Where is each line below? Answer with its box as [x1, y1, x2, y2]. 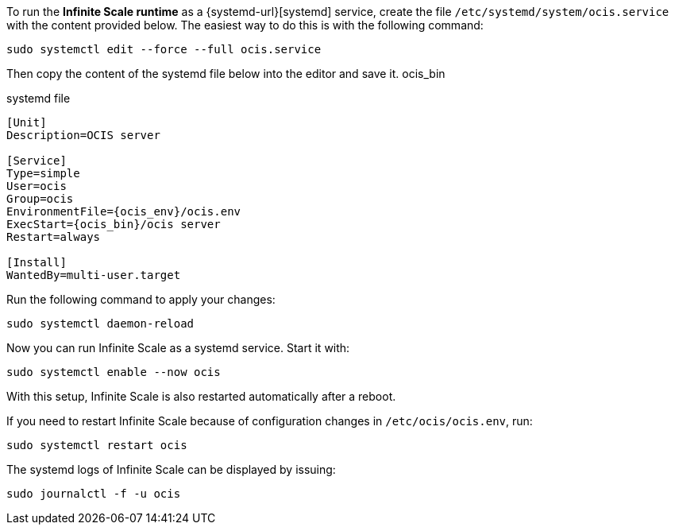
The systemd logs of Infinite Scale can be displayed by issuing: [6, 463, 336, 476]
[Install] [6, 256, 67, 269]
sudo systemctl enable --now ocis [6, 366, 221, 378]
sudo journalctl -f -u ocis [6, 487, 181, 500]
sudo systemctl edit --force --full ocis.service [6, 43, 322, 56]
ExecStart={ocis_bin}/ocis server [6, 218, 221, 231]
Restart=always [6, 231, 101, 243]
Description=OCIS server [6, 129, 160, 141]
